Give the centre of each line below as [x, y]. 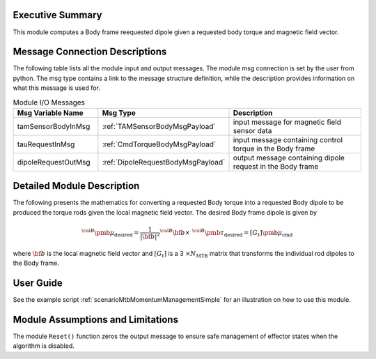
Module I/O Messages [49, 102]
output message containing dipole [289, 158]
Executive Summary [57, 15]
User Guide [38, 283]
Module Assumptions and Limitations [96, 320]
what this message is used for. [57, 88]
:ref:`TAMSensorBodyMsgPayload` [159, 126]
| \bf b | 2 [150, 236]
